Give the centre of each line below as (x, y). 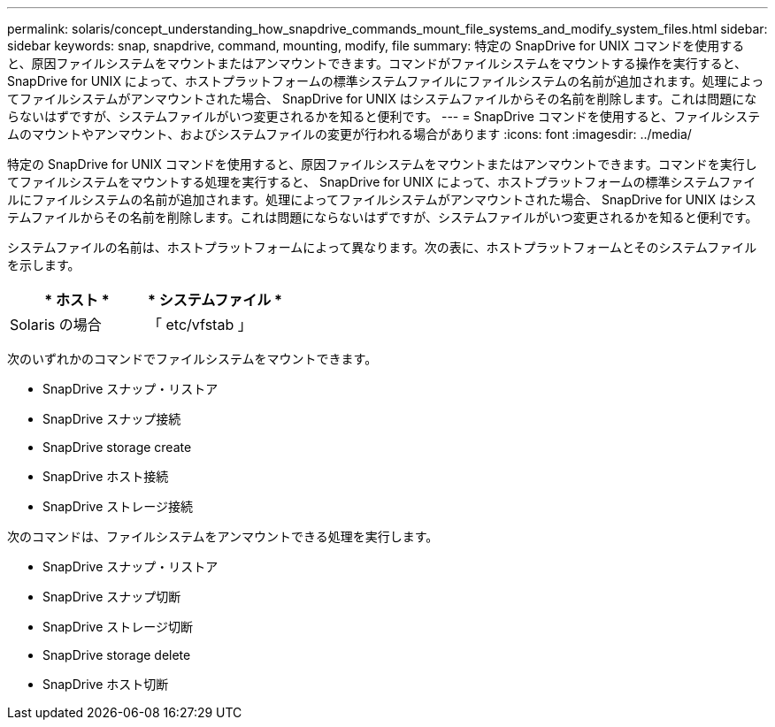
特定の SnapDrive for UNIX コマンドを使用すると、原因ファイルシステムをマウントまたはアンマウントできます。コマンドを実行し (382, 164)
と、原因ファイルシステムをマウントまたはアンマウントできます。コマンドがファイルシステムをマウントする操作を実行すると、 (377, 63)
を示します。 (44, 265)
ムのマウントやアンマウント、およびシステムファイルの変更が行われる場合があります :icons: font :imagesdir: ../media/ (349, 134)
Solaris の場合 (56, 325)
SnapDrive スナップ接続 (112, 419)
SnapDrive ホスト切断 (106, 684)
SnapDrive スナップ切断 (112, 597)
